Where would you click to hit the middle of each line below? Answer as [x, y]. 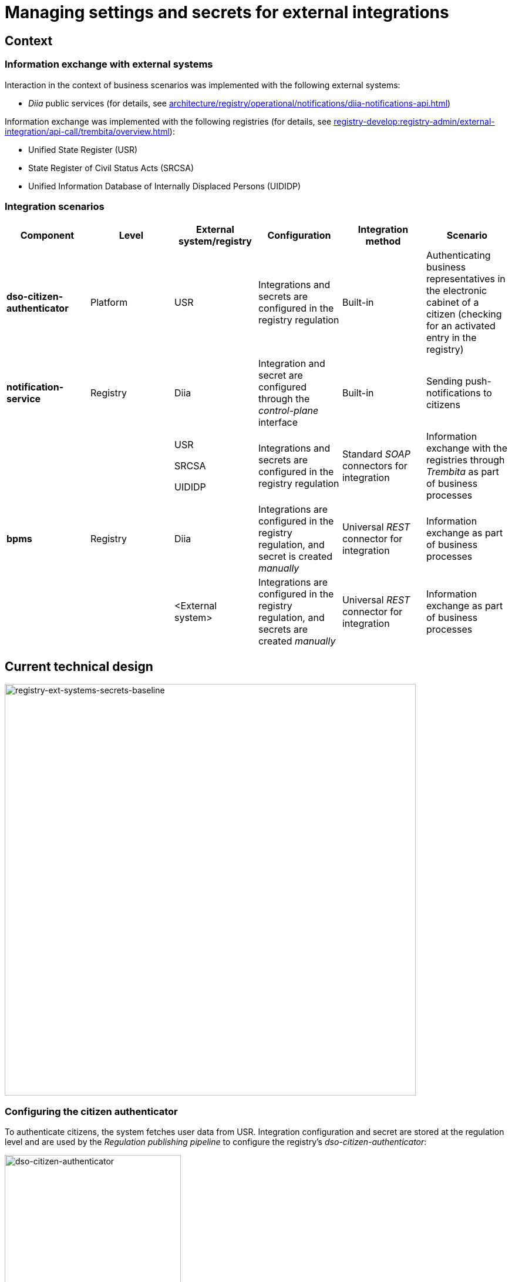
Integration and [292, 364]
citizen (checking [464, 314]
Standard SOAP [376, 454]
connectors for [375, 466]
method [383, 241]
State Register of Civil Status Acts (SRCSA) [111, 168]
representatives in [466, 279]
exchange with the [467, 448]
